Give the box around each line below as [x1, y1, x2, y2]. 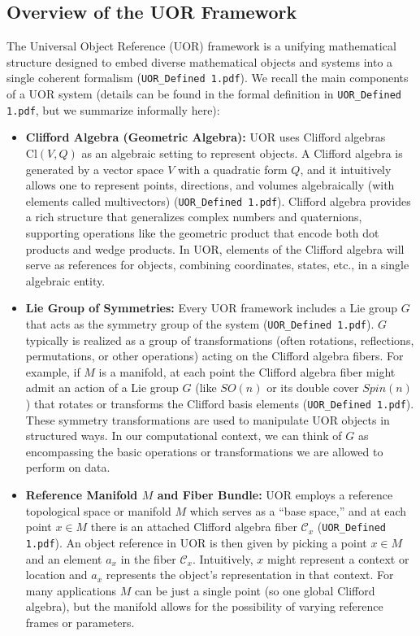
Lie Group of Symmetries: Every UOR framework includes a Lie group [25, 299, 398, 316]
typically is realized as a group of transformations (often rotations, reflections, [25, 331, 414, 348]
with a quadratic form [177, 160, 288, 177]
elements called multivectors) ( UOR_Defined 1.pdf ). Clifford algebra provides [25, 192, 411, 209]
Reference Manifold [25, 486, 138, 503]
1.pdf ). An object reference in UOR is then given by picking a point [25, 534, 367, 551]
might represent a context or [267, 550, 409, 567]
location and [25, 566, 88, 583]
